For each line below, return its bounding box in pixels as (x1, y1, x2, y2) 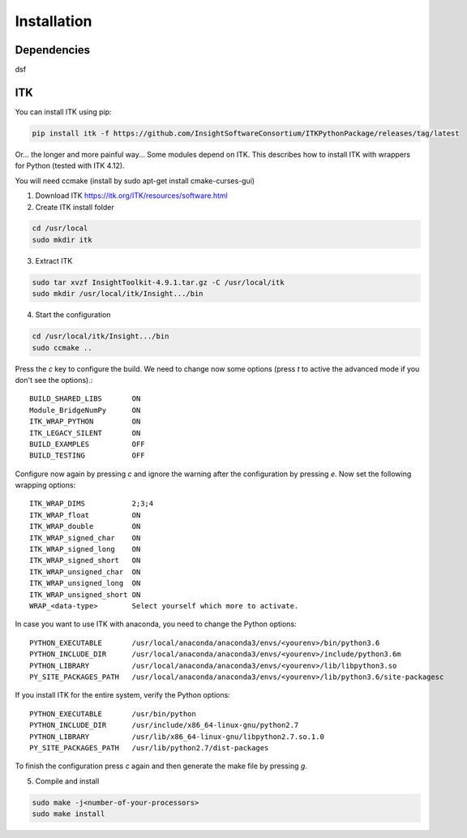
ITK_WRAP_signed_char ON (29, 533, 141, 543)
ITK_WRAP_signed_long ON (29, 544, 141, 554)
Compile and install (35, 776, 100, 786)
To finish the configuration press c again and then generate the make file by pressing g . (15, 761, 308, 771)
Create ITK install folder (35, 202, 114, 212)
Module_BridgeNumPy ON (29, 406, 141, 415)
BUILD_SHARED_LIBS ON (29, 394, 141, 403)
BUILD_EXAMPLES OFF (29, 439, 145, 449)
